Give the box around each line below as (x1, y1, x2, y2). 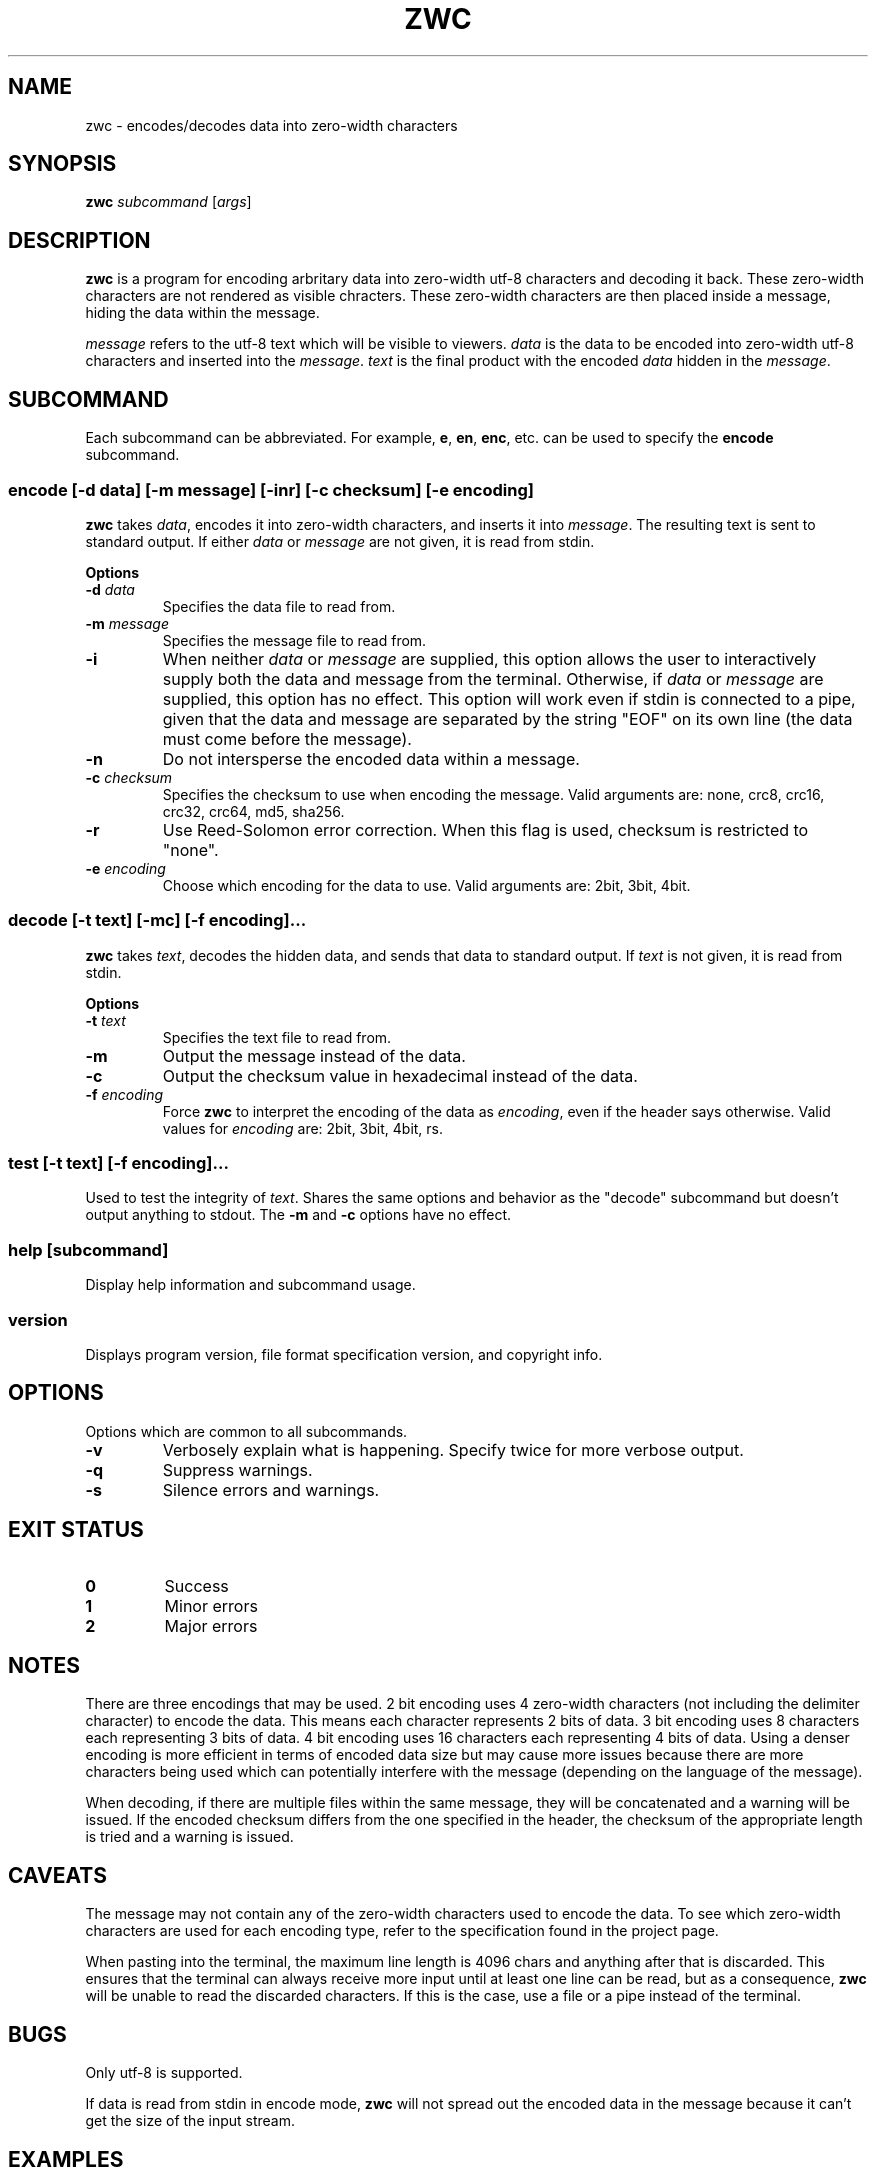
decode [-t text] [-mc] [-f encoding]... (8, 910, 307, 931)
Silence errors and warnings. (162, 1479, 380, 1500)
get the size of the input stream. (85, 2112, 295, 2130)
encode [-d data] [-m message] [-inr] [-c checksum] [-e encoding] (8, 479, 534, 500)
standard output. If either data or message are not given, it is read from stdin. (85, 532, 595, 550)
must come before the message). (162, 728, 412, 749)
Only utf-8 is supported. (85, 2064, 243, 2082)
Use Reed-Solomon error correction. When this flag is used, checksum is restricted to (162, 819, 809, 840)
